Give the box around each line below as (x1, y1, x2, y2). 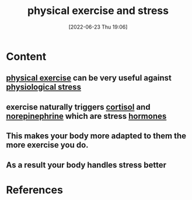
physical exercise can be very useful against (6, 73, 172, 83)
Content (6, 50, 47, 63)
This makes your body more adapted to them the (6, 131, 187, 141)
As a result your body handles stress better (6, 160, 167, 170)
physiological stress (6, 82, 82, 92)
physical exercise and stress (27, 4, 169, 17)
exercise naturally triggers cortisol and (6, 102, 151, 112)
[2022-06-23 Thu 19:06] (68, 23, 128, 30)
